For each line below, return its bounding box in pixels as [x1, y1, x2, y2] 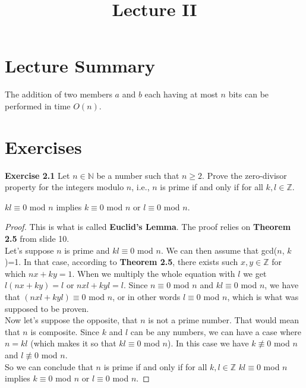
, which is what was [227, 290, 299, 302]
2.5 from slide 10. [5, 232, 70, 244]
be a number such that [96, 169, 179, 181]
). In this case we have [168, 337, 249, 349]
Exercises [5, 134, 82, 159]
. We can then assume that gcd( [160, 244, 277, 256]
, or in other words [112, 290, 181, 302]
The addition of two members [5, 88, 112, 100]
